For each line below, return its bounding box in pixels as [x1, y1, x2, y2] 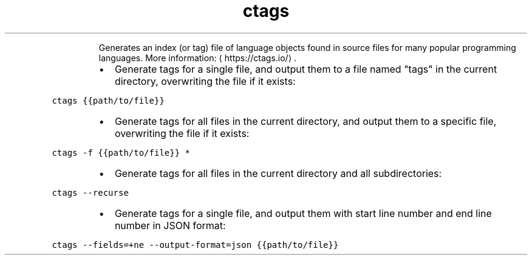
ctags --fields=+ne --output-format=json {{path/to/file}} [52, 239, 339, 250]
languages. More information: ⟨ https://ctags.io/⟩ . [98, 52, 297, 63]
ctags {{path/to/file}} [52, 95, 165, 105]
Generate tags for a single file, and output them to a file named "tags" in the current [114, 62, 497, 75]
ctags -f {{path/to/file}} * [52, 147, 190, 158]
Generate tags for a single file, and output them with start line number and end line [114, 207, 492, 219]
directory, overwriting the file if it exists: [114, 75, 296, 87]
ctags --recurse [52, 187, 129, 198]
